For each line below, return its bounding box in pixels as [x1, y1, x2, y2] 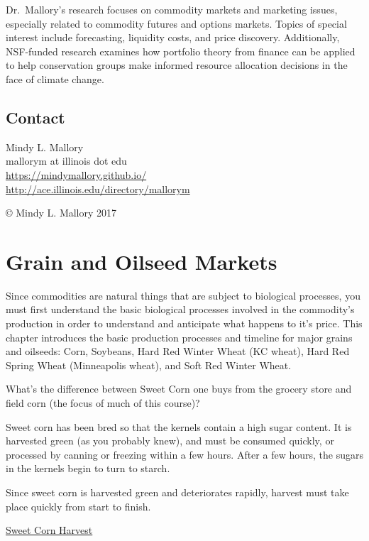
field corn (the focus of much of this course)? [6, 395, 200, 410]
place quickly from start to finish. [6, 498, 151, 513]
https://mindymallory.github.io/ [6, 167, 147, 182]
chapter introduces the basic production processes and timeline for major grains [6, 329, 353, 344]
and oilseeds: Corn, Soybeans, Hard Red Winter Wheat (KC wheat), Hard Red [6, 344, 350, 359]
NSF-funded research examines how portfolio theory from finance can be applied [6, 43, 356, 58]
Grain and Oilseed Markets [6, 246, 277, 275]
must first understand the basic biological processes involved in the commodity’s [6, 302, 355, 317]
